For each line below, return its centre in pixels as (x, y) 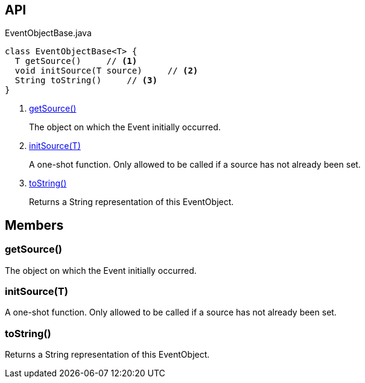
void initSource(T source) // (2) (106, 71)
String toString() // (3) (86, 81)
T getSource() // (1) (76, 61)
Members (34, 225)
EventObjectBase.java (48, 33)
